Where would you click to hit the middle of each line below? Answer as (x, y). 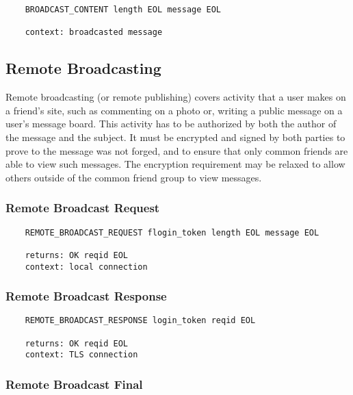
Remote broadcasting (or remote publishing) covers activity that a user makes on (176, 97)
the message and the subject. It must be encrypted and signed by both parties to (175, 137)
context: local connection (86, 267)
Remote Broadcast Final (74, 384)
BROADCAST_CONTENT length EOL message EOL (123, 10)
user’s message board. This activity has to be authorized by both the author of (171, 124)
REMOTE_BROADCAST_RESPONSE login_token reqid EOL (140, 321)
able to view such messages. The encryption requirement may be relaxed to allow (175, 164)
